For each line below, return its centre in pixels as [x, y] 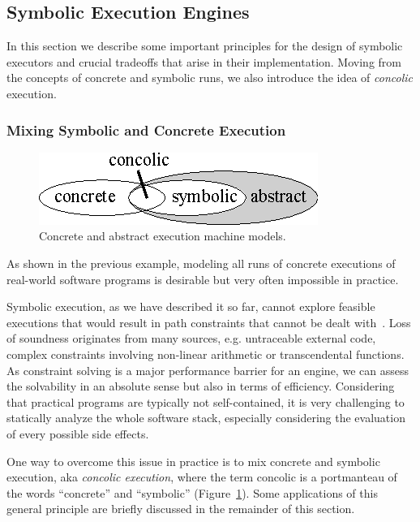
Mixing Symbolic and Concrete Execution [146, 129]
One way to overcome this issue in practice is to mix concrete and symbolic [193, 461]
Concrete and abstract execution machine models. [163, 236]
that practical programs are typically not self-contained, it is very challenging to [206, 401]
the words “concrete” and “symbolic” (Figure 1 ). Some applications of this [192, 492]
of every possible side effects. [78, 433]
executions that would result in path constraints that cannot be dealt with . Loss [209, 322]
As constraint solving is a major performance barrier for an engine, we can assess [208, 370]
